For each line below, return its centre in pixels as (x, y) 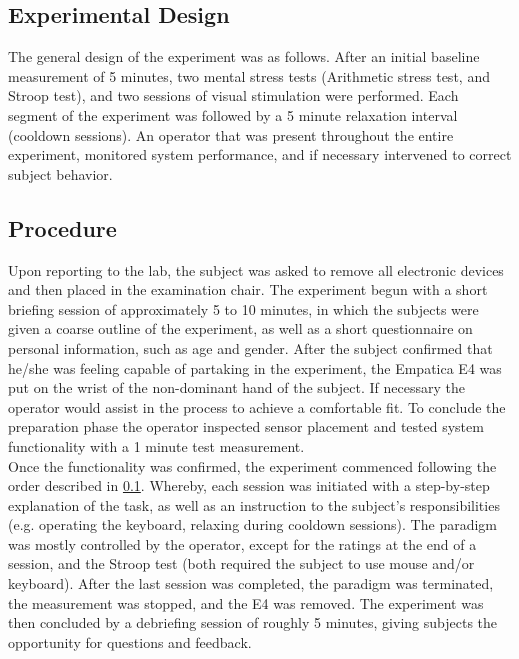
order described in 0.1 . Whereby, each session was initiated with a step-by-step (249, 485)
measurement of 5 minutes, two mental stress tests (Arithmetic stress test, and (249, 75)
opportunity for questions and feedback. (130, 641)
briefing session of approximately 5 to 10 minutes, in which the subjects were (243, 308)
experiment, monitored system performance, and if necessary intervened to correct (260, 154)
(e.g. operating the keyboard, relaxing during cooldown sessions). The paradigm (252, 524)
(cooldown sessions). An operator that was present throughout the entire (231, 134)
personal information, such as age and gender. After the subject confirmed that (250, 347)
